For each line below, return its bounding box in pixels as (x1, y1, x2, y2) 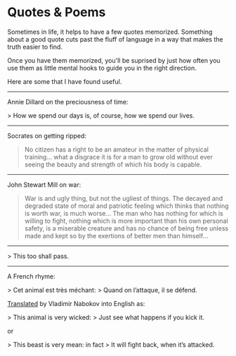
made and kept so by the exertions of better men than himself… (24, 231, 209, 240)
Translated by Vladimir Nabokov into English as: (7, 299, 145, 307)
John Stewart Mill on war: (7, 180, 81, 189)
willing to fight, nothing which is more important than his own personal (24, 216, 228, 225)
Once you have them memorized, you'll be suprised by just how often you (7, 56, 221, 64)
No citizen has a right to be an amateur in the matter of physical (24, 145, 209, 154)
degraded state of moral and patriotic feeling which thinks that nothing (24, 202, 230, 210)
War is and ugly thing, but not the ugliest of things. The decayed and (24, 194, 223, 202)
